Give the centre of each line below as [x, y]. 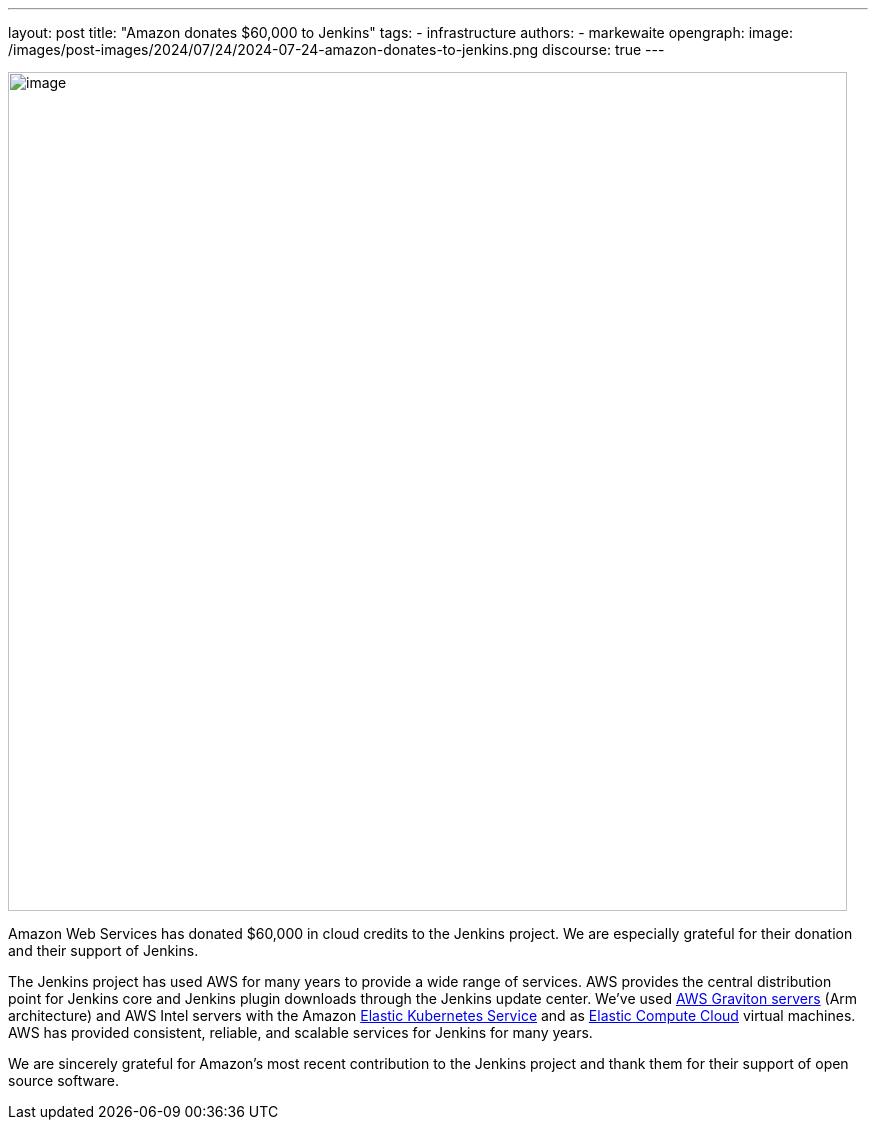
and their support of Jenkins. [103, 950]
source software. [64, 1080]
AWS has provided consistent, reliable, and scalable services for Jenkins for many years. [300, 1032]
